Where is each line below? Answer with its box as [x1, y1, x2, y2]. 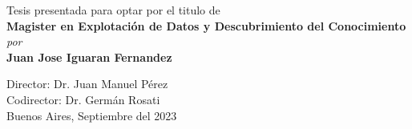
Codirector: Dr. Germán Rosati [6, 91, 160, 107]
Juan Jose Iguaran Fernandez [6, 48, 172, 65]
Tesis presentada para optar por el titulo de [6, 2, 220, 18]
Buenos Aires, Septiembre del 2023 [6, 107, 177, 123]
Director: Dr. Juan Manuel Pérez [6, 75, 168, 92]
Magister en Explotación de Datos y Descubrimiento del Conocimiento [6, 17, 406, 34]
